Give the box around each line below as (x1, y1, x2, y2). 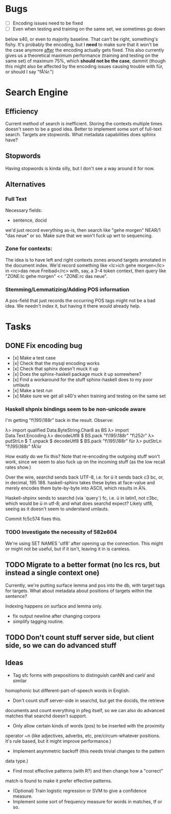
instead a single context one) (5, 569, 100, 577)
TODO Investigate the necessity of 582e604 (5, 528, 117, 535)
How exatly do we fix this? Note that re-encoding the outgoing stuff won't (5, 454, 160, 460)
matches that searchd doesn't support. (5, 713, 87, 719)
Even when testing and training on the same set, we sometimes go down (12, 26, 166, 32)
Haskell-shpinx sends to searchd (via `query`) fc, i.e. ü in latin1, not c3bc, (5, 495, 159, 501)
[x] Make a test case (12, 355, 56, 361)
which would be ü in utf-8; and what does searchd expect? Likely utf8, (5, 500, 153, 507)
